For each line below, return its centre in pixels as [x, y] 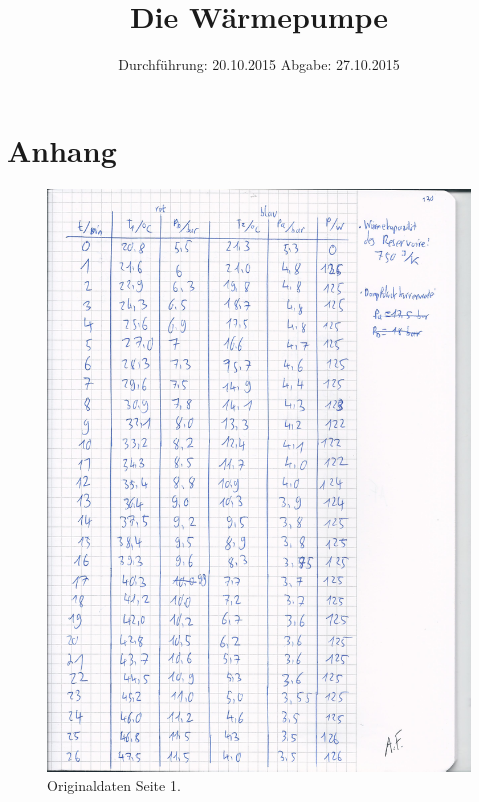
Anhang [62, 149]
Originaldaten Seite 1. [114, 785]
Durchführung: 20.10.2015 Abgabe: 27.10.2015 [259, 64]
